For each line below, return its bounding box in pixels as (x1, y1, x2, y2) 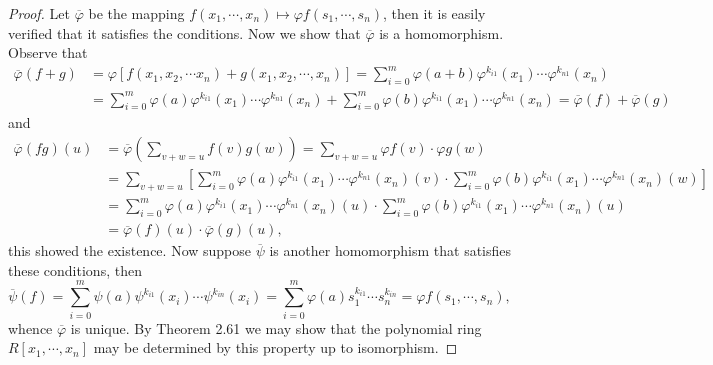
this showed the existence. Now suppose (8, 240, 252, 261)
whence (8, 317, 53, 338)
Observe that (8, 42, 88, 63)
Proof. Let (8, 3, 70, 23)
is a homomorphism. (379, 22, 504, 43)
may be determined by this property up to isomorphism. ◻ (93, 337, 458, 358)
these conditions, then (8, 259, 142, 280)
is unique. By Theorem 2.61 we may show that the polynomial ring (70, 317, 482, 338)
